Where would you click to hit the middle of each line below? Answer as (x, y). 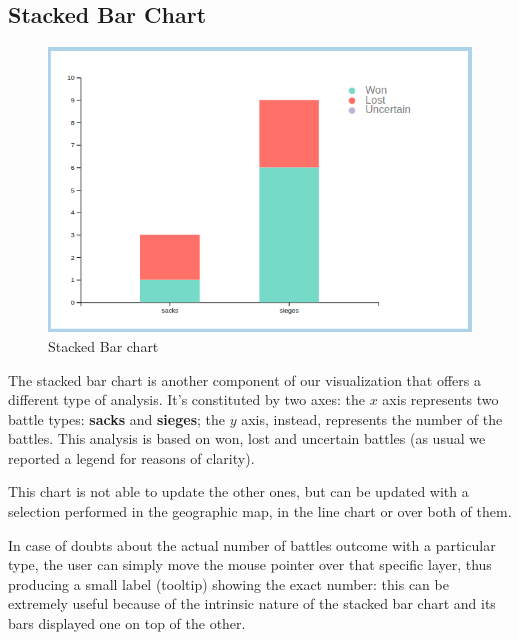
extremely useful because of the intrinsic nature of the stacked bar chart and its (252, 603)
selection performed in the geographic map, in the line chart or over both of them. (260, 511)
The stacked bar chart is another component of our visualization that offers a (244, 379)
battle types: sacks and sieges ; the (116, 418)
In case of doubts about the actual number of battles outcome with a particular (252, 544)
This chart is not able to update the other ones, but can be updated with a (238, 491)
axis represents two (440, 399)
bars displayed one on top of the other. (127, 623)
